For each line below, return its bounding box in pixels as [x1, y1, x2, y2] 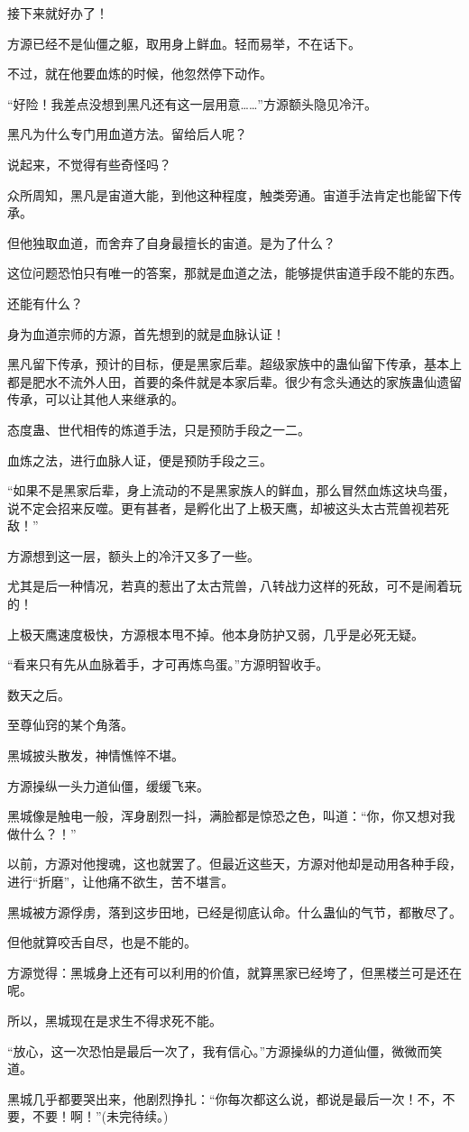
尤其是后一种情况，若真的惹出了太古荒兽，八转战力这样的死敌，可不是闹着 [7, 576, 449, 595]
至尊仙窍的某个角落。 [7, 715, 133, 734]
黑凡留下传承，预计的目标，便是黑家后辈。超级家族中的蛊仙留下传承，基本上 [7, 354, 462, 373]
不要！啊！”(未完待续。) [32, 1107, 169, 1126]
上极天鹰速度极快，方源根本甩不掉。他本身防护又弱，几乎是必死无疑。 [7, 624, 424, 643]
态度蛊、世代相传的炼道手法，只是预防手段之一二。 [7, 419, 310, 438]
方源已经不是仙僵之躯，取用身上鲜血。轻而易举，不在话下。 [7, 33, 361, 52]
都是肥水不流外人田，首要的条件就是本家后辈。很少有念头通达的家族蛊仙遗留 [7, 372, 462, 391]
